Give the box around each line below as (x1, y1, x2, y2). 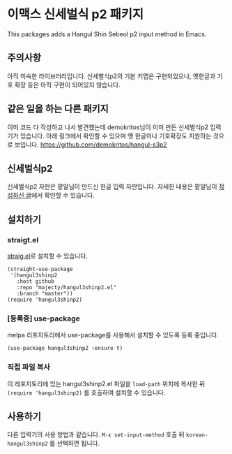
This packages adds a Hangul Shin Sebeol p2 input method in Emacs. (7, 29, 207, 38)
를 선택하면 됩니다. (49, 439, 100, 448)
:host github (16, 278, 54, 285)
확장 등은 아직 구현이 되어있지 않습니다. (14, 80, 121, 89)
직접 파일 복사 (7, 363, 51, 372)
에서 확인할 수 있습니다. (31, 191, 95, 200)
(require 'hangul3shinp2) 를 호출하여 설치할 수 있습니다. (7, 388, 166, 397)
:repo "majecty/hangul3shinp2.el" (16, 284, 117, 291)
